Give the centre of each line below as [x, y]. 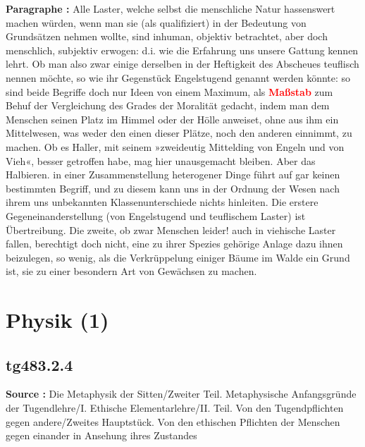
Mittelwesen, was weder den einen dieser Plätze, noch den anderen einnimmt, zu [179, 133]
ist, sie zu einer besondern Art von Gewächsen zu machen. [131, 271]
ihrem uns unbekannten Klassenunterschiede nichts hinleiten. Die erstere [162, 202]
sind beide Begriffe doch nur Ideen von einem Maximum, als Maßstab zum [169, 91]
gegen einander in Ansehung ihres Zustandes [101, 435]
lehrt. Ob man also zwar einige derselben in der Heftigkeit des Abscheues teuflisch [182, 64]
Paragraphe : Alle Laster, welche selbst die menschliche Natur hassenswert [171, 8]
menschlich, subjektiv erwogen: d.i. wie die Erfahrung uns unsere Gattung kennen [182, 50]
